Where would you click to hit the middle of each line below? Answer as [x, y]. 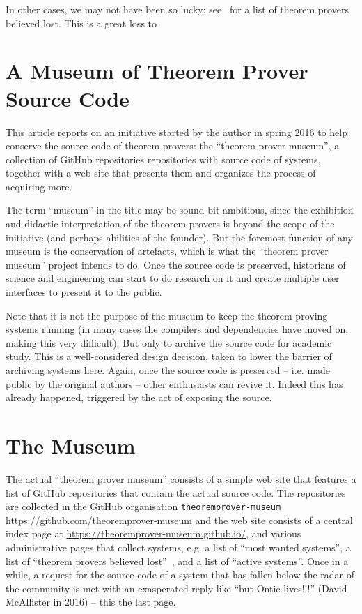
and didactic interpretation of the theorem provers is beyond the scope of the [170, 224]
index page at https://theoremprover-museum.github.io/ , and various [154, 533]
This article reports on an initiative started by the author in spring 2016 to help [176, 132]
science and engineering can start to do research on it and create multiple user [173, 278]
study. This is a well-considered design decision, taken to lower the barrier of [169, 356]
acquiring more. [39, 186]
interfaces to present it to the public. [84, 292]
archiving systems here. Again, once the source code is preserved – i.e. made [168, 370]
